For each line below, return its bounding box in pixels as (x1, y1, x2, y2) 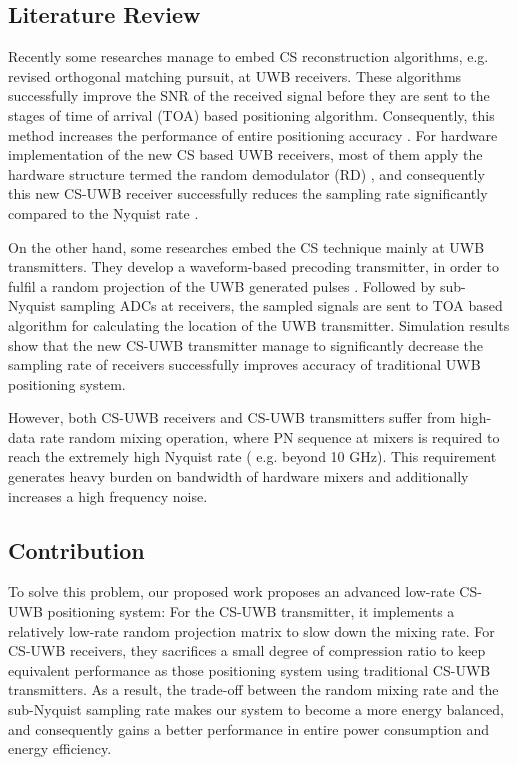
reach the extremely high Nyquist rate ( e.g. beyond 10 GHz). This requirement (8, 446, 497, 467)
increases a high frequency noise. (8, 485, 208, 506)
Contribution (8, 534, 145, 565)
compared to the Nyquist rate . (8, 202, 199, 223)
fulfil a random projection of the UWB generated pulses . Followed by (8, 275, 436, 296)
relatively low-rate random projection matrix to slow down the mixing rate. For (8, 620, 495, 641)
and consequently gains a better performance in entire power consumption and (8, 718, 490, 739)
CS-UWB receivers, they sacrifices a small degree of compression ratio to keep (8, 640, 486, 661)
